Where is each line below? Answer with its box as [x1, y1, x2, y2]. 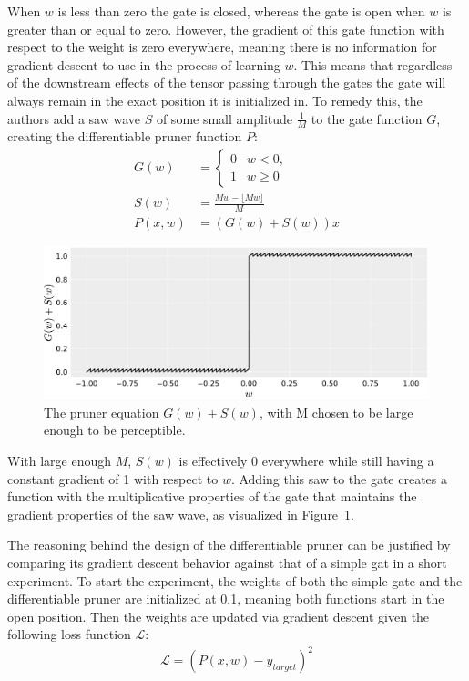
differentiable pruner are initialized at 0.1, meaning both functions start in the [7, 589, 444, 608]
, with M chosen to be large [259, 402, 413, 421]
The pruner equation [44, 402, 159, 421]
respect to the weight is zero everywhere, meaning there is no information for [7, 37, 437, 57]
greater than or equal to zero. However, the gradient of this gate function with [7, 19, 444, 38]
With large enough [7, 451, 112, 469]
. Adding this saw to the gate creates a [230, 469, 447, 488]
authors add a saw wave [7, 108, 141, 128]
